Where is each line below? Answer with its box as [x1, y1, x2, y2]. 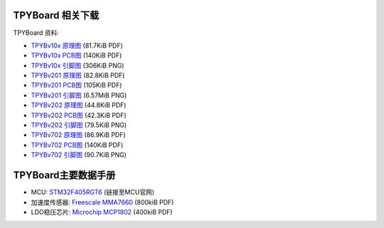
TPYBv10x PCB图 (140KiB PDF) [31, 51, 122, 60]
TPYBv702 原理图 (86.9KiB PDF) [31, 131, 126, 139]
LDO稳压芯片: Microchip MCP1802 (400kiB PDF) [31, 207, 174, 216]
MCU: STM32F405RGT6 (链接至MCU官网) [31, 188, 155, 197]
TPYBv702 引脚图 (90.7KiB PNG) [31, 151, 127, 159]
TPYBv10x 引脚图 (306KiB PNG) [31, 61, 124, 70]
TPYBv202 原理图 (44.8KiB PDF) [31, 101, 127, 109]
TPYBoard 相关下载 [13, 9, 100, 21]
